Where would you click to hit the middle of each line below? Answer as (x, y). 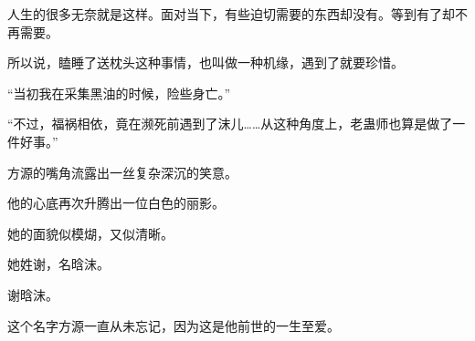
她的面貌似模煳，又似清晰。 (90, 233)
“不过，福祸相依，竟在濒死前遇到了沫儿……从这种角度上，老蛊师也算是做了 (230, 124)
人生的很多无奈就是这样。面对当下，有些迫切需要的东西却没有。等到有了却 (231, 14)
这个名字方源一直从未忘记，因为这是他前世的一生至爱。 (174, 325)
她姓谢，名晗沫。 (58, 264)
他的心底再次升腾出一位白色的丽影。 (116, 203)
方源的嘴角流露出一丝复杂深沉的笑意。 (122, 172)
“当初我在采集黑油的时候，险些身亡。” (119, 93)
